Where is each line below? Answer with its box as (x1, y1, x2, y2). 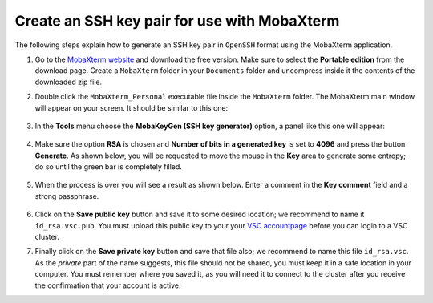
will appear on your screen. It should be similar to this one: (34, 103, 229, 112)
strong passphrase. (34, 191, 99, 200)
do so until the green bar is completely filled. (34, 162, 182, 172)
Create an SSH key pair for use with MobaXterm (14, 12, 340, 30)
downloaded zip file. (34, 77, 103, 87)
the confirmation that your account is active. (34, 281, 181, 290)
